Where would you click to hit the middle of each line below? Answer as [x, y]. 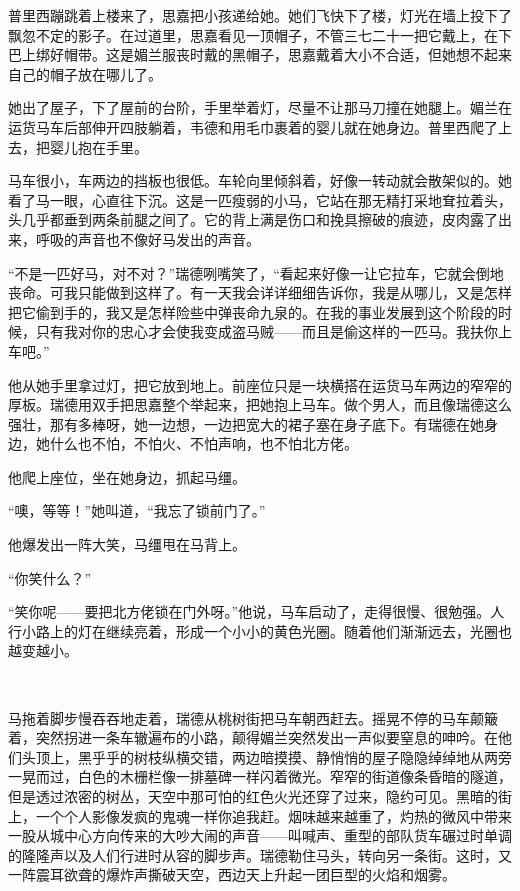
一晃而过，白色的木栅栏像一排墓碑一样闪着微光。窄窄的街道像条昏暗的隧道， [260, 776]
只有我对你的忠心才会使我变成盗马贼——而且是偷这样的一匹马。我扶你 [266, 331]
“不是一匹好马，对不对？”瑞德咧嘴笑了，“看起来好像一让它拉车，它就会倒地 [256, 272]
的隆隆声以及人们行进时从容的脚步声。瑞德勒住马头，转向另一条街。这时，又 [260, 854]
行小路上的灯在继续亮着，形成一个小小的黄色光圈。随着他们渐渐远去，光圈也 [260, 630]
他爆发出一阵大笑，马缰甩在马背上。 [127, 544]
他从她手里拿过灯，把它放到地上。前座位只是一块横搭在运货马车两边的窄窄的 [260, 384]
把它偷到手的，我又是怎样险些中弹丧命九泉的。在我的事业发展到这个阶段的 [253, 311]
